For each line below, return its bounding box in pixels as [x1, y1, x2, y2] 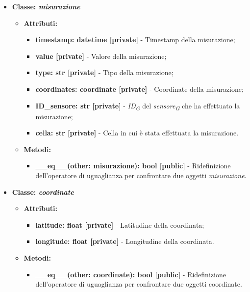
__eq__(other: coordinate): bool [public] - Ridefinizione [35, 269, 226, 279]
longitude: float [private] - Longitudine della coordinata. [35, 236, 214, 246]
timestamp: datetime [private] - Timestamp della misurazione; [35, 34, 235, 45]
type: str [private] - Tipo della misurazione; [35, 67, 174, 78]
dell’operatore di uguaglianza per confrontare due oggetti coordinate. [35, 279, 242, 289]
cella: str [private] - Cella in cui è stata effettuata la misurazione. [35, 128, 239, 138]
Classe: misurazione [12, 1, 80, 11]
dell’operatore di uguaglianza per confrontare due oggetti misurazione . [35, 170, 247, 181]
